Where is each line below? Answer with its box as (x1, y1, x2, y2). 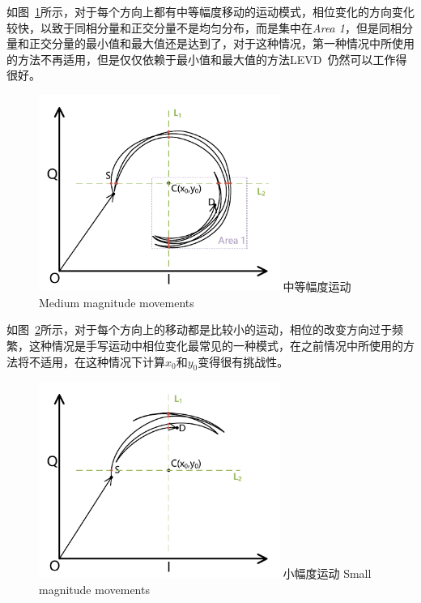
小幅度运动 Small (283, 565, 372, 582)
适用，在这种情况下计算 (40, 353, 165, 370)
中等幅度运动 (283, 278, 351, 295)
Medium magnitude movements (39, 293, 194, 310)
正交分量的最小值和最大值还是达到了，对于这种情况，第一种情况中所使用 (28, 35, 415, 52)
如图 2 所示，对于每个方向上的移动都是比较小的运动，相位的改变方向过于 (6, 321, 392, 338)
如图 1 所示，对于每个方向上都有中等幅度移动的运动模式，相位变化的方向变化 (6, 3, 415, 19)
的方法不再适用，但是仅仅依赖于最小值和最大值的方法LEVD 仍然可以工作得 (6, 50, 407, 67)
